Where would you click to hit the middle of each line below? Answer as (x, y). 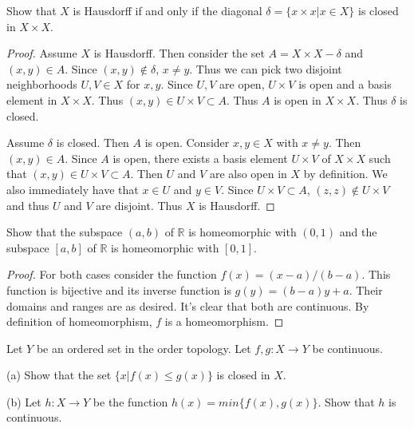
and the (358, 232)
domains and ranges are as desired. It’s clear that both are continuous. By (188, 305)
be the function (130, 401)
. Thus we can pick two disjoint (266, 68)
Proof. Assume (42, 53)
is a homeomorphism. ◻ (224, 321)
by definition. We (345, 174)
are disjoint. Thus (139, 205)
